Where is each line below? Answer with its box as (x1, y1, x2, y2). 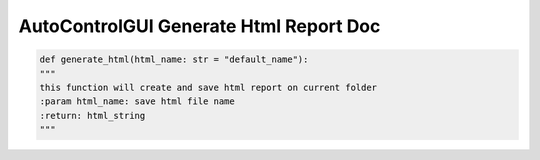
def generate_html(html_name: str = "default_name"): (39, 54, 309, 65)
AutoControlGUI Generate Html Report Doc (18, 15, 381, 37)
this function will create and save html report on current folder (39, 81, 378, 93)
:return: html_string (39, 110, 146, 121)
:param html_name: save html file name (39, 96, 235, 107)
